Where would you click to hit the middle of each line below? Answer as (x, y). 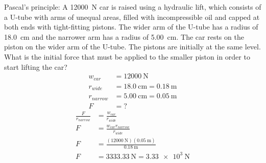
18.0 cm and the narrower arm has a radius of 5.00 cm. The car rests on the (124, 36)
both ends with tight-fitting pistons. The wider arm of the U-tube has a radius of (131, 27)
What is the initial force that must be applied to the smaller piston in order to (127, 56)
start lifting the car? (36, 66)
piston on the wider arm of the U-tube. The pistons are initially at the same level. (132, 47)
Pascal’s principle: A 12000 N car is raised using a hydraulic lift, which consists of (133, 7)
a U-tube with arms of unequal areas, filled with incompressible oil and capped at (132, 17)
